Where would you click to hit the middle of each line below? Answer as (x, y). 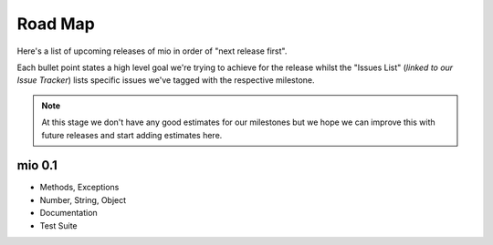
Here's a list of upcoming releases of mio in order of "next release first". (152, 51)
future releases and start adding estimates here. (132, 135)
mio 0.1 (37, 165)
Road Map (56, 24)
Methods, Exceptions (79, 188)
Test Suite (58, 225)
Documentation (68, 213)
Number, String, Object (83, 199)
